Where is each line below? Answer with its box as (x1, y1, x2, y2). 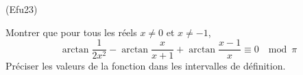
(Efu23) (5, 2, 38, 16)
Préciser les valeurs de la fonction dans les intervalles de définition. (5, 59, 286, 73)
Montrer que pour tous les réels (5, 25, 137, 39)
